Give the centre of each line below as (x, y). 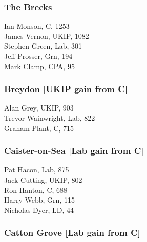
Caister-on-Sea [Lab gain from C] (74, 151)
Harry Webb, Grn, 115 (39, 200)
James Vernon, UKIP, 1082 (47, 36)
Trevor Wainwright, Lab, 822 (50, 118)
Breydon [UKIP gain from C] (66, 89)
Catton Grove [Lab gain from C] (72, 233)
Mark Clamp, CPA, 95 (39, 66)
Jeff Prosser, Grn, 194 (38, 56)
